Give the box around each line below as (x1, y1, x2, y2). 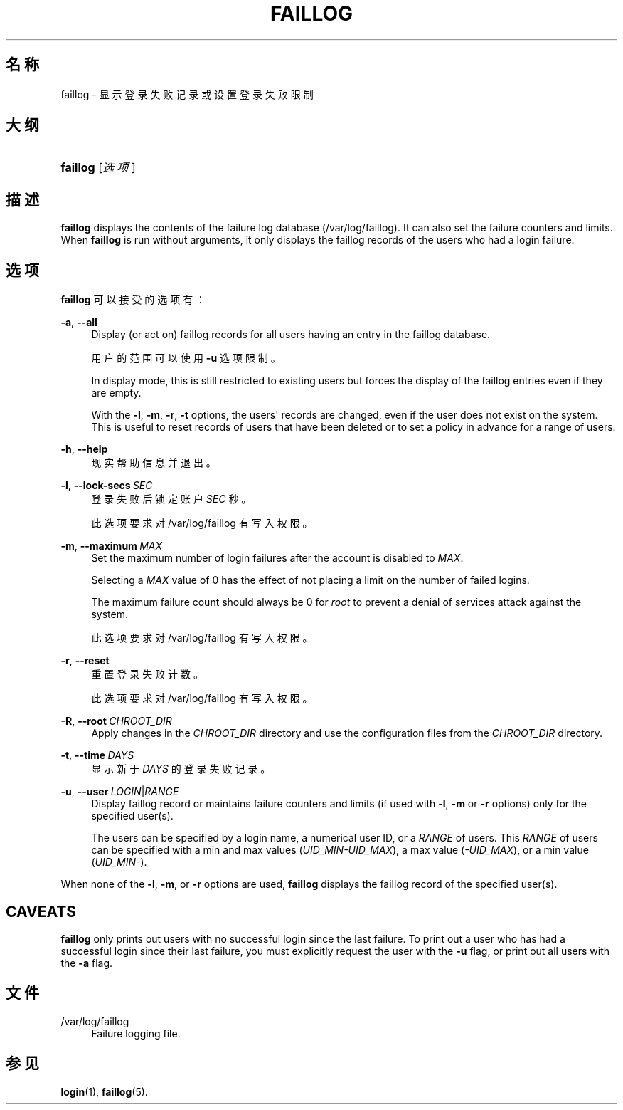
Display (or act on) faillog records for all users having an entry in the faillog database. (91, 328, 491, 341)
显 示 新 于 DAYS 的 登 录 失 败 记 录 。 (91, 763, 271, 775)
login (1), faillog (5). (60, 1085, 148, 1098)
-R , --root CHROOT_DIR (60, 715, 172, 728)
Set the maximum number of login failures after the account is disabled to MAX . (91, 552, 464, 565)
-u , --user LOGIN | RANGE (60, 785, 179, 798)
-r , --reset (60, 654, 110, 667)
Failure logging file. (91, 1027, 181, 1040)
